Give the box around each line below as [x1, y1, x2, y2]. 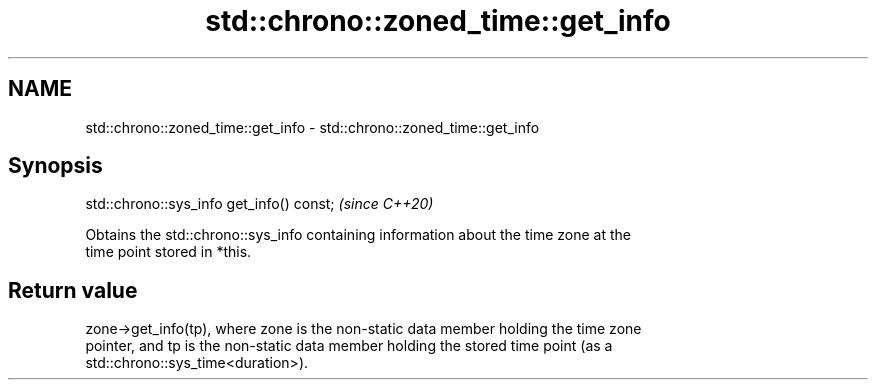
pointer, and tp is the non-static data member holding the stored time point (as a [85, 337, 613, 355]
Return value [8, 277, 138, 303]
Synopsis [8, 153, 103, 179]
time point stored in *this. [85, 243, 252, 261]
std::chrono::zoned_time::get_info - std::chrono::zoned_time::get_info [85, 118, 540, 136]
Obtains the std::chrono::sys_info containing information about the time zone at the [85, 226, 631, 244]
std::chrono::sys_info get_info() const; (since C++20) [85, 195, 434, 213]
